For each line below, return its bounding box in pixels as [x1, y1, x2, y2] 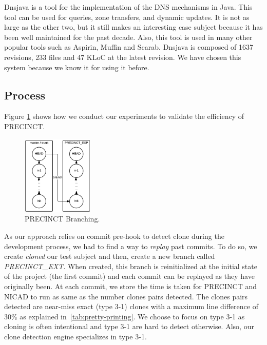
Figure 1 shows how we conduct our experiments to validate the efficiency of [4, 111, 244, 121]
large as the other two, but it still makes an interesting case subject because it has [4, 22, 263, 32]
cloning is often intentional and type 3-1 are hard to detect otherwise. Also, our [4, 321, 254, 332]
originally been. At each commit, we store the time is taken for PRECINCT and [4, 281, 257, 292]
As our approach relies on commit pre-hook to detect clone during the [4, 231, 224, 241]
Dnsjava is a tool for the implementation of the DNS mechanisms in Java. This [4, 2, 253, 12]
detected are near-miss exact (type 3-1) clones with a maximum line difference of [4, 301, 258, 312]
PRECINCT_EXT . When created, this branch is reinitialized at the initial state [4, 260, 257, 271]
